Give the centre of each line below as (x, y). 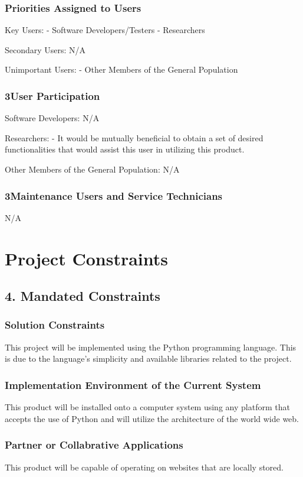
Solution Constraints (55, 325)
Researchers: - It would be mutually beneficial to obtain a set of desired (134, 137)
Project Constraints (86, 258)
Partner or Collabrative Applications (94, 445)
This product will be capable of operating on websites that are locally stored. (144, 467)
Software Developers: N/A (52, 118)
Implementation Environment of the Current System (133, 384)
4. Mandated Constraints (83, 296)
